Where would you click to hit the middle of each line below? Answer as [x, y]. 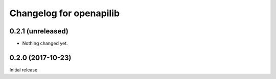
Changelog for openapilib [65, 13]
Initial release [24, 70]
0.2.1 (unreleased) [39, 31]
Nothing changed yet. [45, 44]
